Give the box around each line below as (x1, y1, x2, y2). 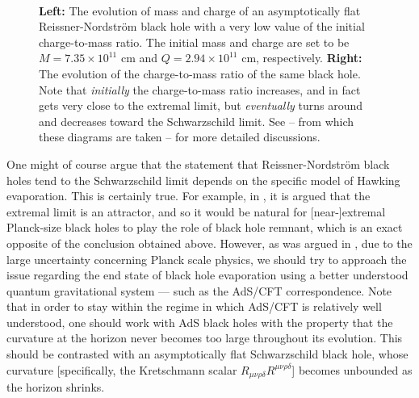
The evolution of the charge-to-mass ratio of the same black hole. (39, 65, 361, 82)
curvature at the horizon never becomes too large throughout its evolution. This (6, 329, 403, 346)
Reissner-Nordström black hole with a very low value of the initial (39, 18, 365, 35)
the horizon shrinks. (6, 379, 105, 396)
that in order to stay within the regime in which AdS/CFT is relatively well (6, 298, 382, 315)
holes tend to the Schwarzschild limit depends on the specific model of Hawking (6, 171, 400, 188)
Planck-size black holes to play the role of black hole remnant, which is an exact (6, 219, 403, 236)
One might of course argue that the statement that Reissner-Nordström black (6, 155, 390, 172)
